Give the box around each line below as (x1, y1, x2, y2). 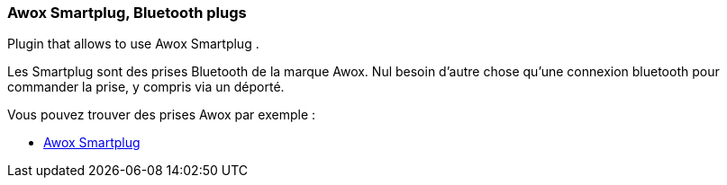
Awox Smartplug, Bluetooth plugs (7, 4, 247, 22)
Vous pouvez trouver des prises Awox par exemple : (7, 107, 316, 123)
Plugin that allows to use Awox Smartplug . (7, 36, 259, 52)
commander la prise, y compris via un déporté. (7, 79, 285, 95)
